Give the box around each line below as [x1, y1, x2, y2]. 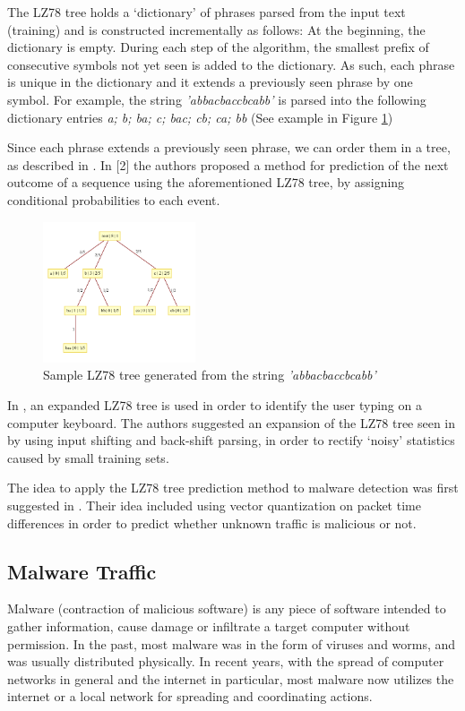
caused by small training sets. [7, 448, 169, 467]
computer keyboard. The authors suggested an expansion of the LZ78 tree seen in [7, 413, 456, 432]
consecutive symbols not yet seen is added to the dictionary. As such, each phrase [7, 55, 455, 73]
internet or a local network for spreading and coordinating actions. [7, 687, 373, 706]
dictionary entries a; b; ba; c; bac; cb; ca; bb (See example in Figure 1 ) [7, 107, 393, 126]
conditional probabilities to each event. [7, 190, 220, 209]
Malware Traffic [7, 557, 157, 585]
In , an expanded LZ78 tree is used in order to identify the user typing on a [7, 396, 422, 415]
